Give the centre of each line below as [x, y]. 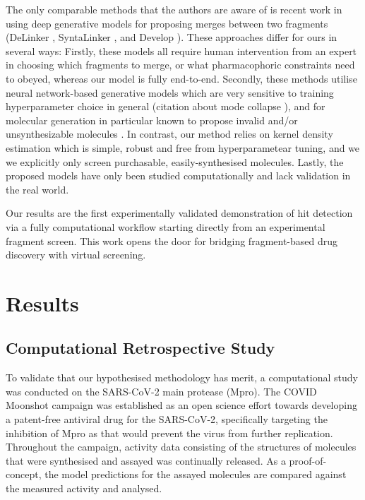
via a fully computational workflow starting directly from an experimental [166, 226]
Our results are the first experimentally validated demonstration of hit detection [179, 213]
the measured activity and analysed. [84, 488]
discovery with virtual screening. [76, 255]
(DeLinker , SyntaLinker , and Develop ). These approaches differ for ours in [172, 37]
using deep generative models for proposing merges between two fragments [167, 23]
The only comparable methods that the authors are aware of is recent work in [174, 9]
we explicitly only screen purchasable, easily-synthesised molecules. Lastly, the [175, 161]
